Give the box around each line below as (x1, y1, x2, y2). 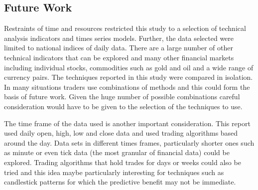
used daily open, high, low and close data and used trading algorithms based (4, 128, 238, 138)
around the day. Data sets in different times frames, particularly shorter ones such (4, 137, 255, 148)
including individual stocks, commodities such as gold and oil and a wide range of (4, 62, 254, 72)
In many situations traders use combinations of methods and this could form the (4, 81, 250, 92)
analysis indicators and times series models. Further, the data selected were (4, 32, 234, 43)
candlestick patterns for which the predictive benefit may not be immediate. (4, 177, 236, 187)
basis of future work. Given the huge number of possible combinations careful (4, 91, 240, 102)
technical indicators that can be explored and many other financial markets (4, 52, 234, 62)
